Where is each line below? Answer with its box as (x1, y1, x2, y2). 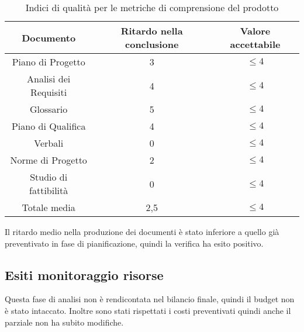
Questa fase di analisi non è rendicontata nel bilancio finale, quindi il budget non (5, 293, 295, 305)
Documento (22, 30, 76, 44)
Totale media (22, 200, 75, 214)
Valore (240, 24, 271, 37)
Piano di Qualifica (11, 119, 86, 133)
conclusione (125, 37, 179, 51)
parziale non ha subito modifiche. (5, 316, 124, 328)
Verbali (34, 136, 64, 150)
